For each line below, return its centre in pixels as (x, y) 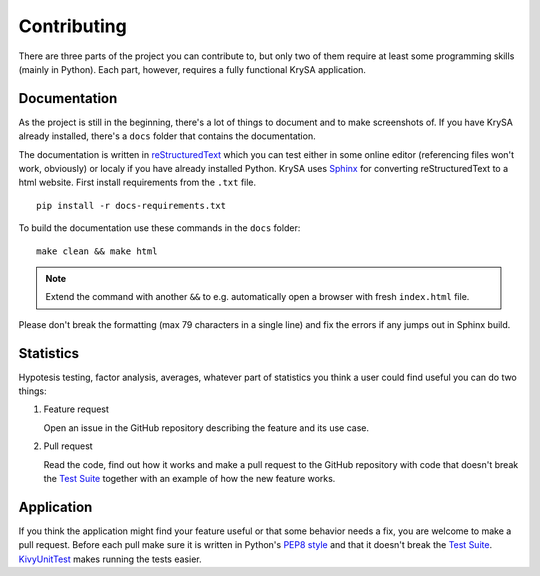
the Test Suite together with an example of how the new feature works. (189, 478)
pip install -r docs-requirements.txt (131, 205)
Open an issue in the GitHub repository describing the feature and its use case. (206, 427)
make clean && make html (97, 251)
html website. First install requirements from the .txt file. (137, 182)
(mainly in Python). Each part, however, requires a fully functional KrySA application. (192, 69)
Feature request (76, 409)
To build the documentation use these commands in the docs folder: (159, 228)
